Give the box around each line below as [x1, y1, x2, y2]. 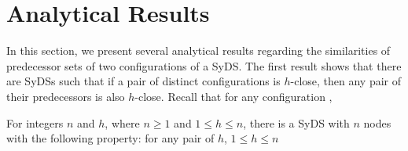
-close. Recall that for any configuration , [134, 88, 333, 104]
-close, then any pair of [290, 73, 402, 89]
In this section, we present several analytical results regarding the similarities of [6, 42, 391, 59]
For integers [6, 114, 64, 131]
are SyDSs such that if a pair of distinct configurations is [6, 73, 281, 89]
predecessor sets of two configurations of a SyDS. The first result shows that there [6, 57, 402, 74]
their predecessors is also [6, 88, 125, 104]
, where [105, 114, 140, 131]
